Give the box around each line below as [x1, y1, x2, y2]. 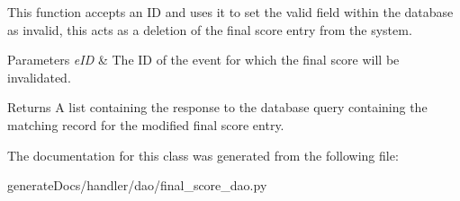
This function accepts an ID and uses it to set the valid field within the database [7, 3, 454, 21]
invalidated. [7, 67, 71, 86]
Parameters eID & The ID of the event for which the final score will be [7, 50, 400, 69]
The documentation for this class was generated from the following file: [7, 145, 399, 164]
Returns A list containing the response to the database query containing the [7, 98, 428, 117]
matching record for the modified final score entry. [7, 115, 284, 134]
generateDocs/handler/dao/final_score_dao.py [7, 176, 267, 195]
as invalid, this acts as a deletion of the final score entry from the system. [7, 20, 412, 39]
